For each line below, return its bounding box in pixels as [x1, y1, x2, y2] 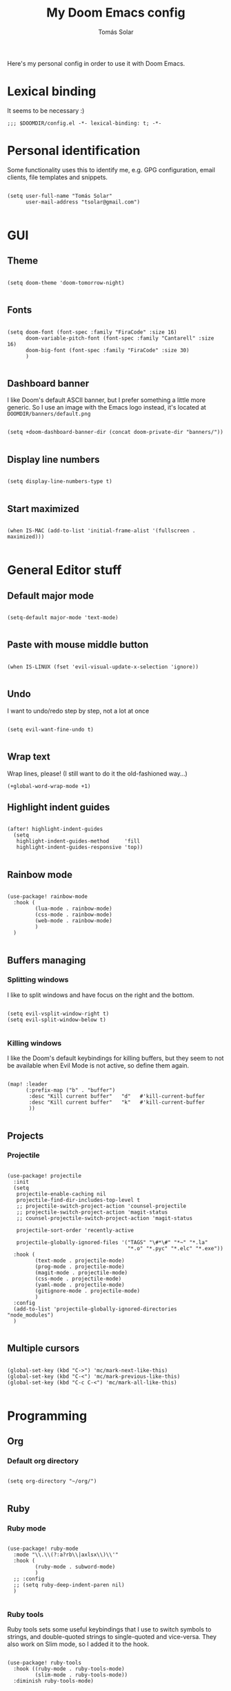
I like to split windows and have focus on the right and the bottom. [7, 991, 194, 999]
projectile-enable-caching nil [16, 1190, 107, 1198]
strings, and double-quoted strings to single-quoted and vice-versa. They [7, 1633, 217, 1641]
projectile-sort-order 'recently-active [16, 1227, 134, 1234]
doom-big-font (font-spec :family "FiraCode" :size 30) [25, 347, 190, 354]
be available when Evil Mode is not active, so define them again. [7, 1061, 190, 1070]
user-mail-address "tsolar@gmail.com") [25, 199, 140, 205]
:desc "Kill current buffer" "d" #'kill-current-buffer [28, 1093, 205, 1100]
